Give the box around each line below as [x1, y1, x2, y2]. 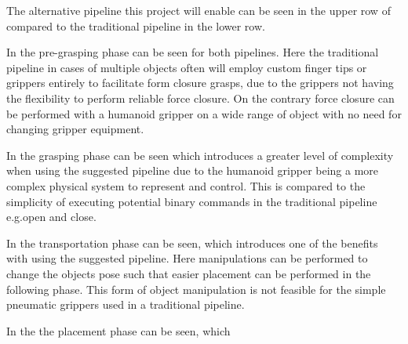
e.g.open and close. [6, 208, 97, 225]
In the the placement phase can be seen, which [6, 322, 231, 339]
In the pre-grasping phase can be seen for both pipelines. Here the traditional [6, 44, 379, 60]
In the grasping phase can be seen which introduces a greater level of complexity [6, 147, 394, 163]
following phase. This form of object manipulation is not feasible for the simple [6, 281, 386, 297]
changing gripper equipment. [6, 121, 144, 137]
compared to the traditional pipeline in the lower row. [6, 17, 265, 34]
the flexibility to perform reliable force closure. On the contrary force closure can [6, 89, 395, 106]
